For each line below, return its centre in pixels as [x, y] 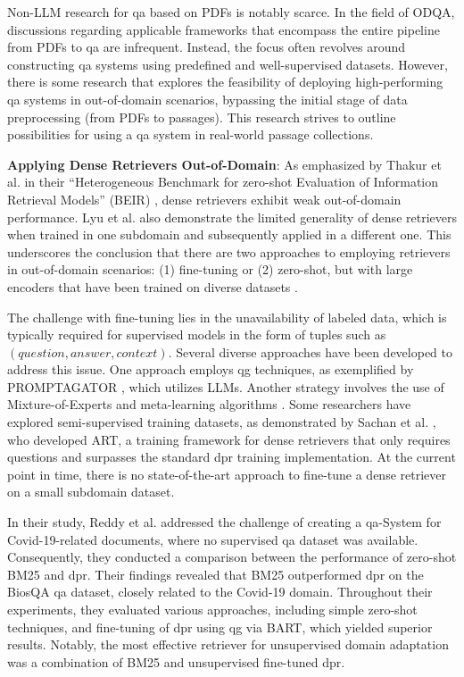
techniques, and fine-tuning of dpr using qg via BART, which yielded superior [220, 627]
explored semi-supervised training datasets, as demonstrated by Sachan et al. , [222, 422]
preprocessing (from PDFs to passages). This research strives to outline [202, 117]
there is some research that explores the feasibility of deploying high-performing [225, 82]
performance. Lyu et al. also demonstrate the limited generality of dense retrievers [232, 217]
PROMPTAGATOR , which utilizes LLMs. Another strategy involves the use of [226, 386]
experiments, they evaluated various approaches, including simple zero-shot [212, 609]
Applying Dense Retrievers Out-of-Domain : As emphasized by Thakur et [224, 164]
